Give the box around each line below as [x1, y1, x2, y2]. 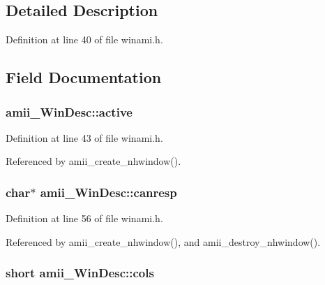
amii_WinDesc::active [6, 103, 133, 120]
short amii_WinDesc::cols [6, 264, 154, 282]
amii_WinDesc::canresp [40, 183, 177, 200]
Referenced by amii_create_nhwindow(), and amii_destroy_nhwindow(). [6, 234, 321, 249]
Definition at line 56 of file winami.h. [6, 211, 163, 226]
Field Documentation [6, 66, 162, 88]
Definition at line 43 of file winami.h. [6, 130, 163, 145]
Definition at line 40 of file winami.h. [6, 32, 163, 47]
